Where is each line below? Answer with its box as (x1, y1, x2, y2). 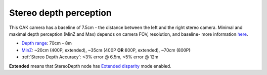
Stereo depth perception (9, 7, 112, 18)
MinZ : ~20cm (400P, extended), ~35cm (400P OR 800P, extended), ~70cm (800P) (21, 47, 191, 53)
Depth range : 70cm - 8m (21, 40, 72, 46)
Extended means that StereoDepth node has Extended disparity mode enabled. (9, 63, 172, 69)
